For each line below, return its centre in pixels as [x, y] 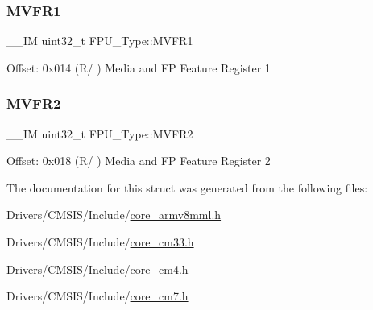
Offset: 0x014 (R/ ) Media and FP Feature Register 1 [139, 67]
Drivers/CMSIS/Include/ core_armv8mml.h [114, 215]
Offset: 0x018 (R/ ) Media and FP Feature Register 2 [139, 161]
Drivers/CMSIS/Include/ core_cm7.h [97, 296]
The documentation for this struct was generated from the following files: [187, 187]
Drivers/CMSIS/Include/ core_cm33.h [100, 242]
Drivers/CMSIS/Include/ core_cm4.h [97, 269]
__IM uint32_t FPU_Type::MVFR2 [100, 133]
